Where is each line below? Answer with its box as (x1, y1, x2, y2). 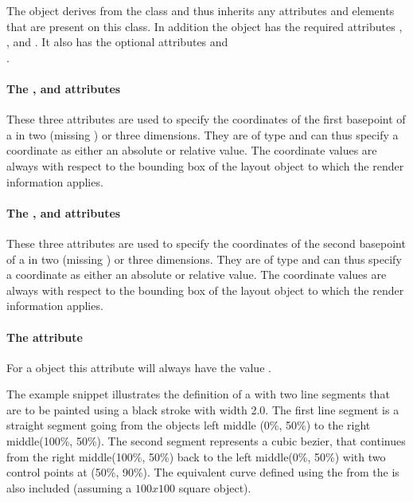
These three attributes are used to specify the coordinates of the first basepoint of (6, 111, 406, 127)
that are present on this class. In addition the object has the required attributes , (6, 18, 403, 34)
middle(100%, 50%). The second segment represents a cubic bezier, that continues (6, 433, 406, 449)
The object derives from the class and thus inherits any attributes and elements (6, 2, 395, 18)
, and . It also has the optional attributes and (6, 33, 228, 50)
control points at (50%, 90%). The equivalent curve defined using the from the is (6, 464, 399, 480)
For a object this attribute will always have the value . (6, 359, 271, 375)
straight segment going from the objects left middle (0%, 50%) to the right (6, 417, 371, 433)
